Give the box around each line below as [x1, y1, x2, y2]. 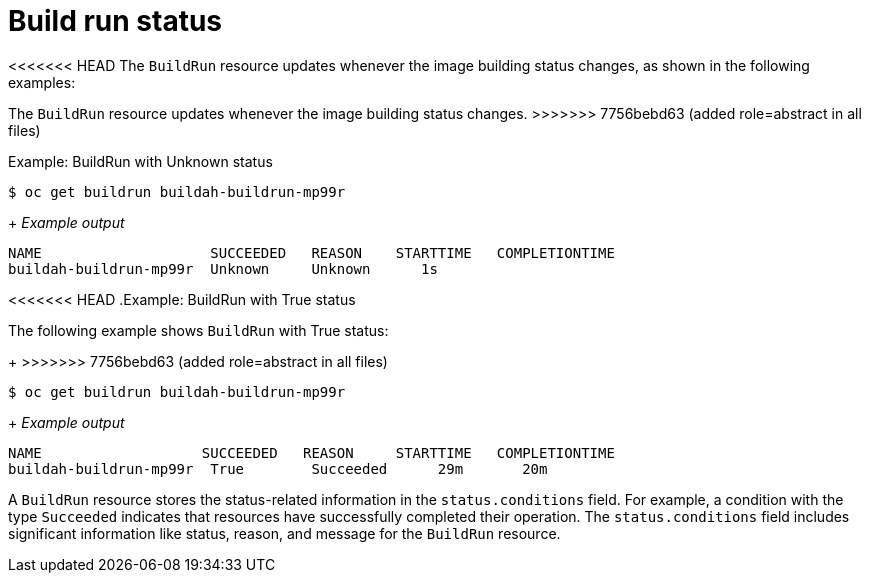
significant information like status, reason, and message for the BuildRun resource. [8, 524, 561, 542]
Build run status [8, 4, 223, 38]
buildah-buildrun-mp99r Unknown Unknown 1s [8, 260, 438, 277]
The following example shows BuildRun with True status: [8, 321, 389, 339]
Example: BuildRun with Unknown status [8, 152, 273, 170]
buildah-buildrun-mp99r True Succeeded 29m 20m [8, 460, 548, 477]
